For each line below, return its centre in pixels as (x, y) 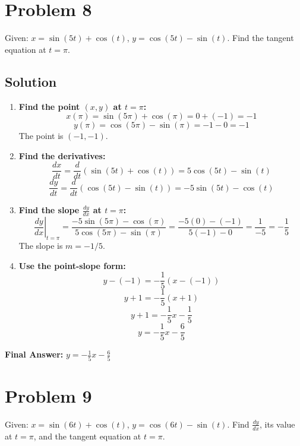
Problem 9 (48, 395)
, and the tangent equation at (87, 436)
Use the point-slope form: (72, 265)
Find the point (49, 106)
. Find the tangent (260, 38)
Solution (31, 81)
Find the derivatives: (62, 155)
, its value (277, 424)
